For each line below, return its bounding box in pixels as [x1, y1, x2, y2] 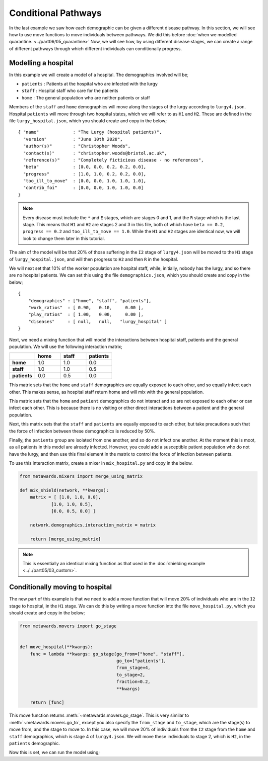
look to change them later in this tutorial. [22, 235, 105, 241]
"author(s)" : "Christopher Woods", [23, 143, 131, 149]
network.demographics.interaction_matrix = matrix [30, 522, 156, 528]
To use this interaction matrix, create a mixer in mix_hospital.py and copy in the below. [9, 460, 193, 466]
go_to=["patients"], [116, 658, 166, 664]
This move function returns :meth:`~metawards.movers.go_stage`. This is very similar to [9, 712, 189, 718]
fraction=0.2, [116, 679, 151, 684]
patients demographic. [9, 740, 60, 746]
